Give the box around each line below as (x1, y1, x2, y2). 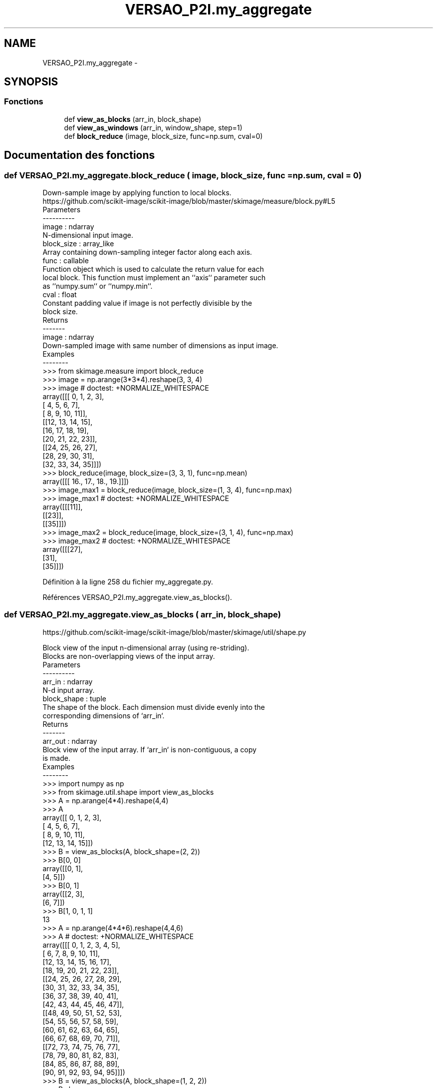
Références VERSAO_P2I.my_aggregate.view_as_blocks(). (42, 593, 232, 602)
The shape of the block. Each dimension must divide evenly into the (42, 702, 265, 711)
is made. (42, 753, 71, 762)
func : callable (42, 256, 89, 265)
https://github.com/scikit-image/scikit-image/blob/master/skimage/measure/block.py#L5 (42, 197, 336, 206)
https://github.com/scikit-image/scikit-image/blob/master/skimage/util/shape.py (42, 627, 306, 636)
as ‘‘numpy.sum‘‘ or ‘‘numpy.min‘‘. (42, 282, 153, 291)
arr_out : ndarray (42, 736, 97, 745)
